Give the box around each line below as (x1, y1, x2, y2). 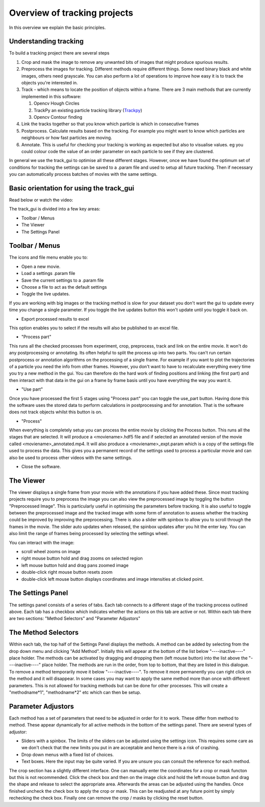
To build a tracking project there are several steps (9, 50, 110, 56)
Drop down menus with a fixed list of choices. (21, 752, 114, 757)
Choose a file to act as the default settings (21, 284, 107, 290)
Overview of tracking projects (9, 7, 133, 18)
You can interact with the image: (9, 539, 75, 545)
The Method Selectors (9, 628, 79, 637)
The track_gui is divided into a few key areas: (9, 206, 101, 212)
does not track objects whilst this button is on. (9, 409, 103, 415)
